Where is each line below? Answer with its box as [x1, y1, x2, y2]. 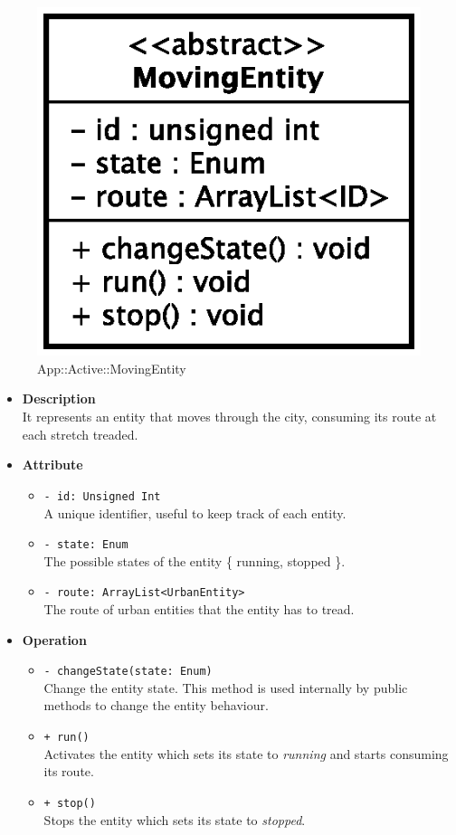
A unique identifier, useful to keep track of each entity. [43, 503, 347, 522]
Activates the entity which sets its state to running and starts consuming [43, 744, 449, 763]
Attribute [22, 455, 83, 474]
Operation [22, 630, 87, 649]
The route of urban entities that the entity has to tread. [43, 600, 355, 618]
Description [22, 389, 96, 408]
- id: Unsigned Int [43, 489, 161, 503]
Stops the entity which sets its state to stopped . [43, 810, 306, 829]
